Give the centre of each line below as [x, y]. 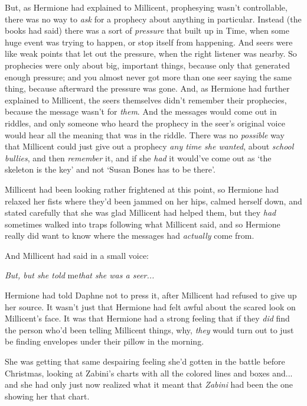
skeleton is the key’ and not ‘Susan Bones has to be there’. [110, 169]
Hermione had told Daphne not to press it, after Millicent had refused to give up [151, 295]
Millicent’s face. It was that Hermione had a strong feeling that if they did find [147, 318]
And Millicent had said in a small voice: [77, 255]
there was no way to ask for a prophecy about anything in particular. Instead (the [153, 19]
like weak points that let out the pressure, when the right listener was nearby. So [151, 53]
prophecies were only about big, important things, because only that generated [148, 65]
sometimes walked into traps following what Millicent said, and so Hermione [143, 224]
